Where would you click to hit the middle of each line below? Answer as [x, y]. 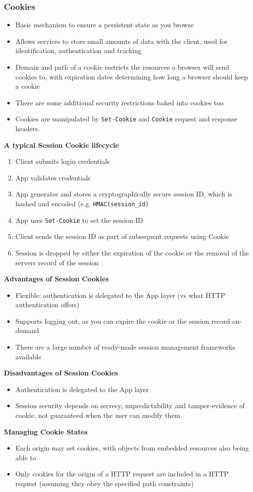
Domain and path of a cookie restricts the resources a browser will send [122, 67]
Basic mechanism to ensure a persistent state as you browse [105, 25]
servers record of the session [57, 262]
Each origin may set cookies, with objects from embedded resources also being [132, 448]
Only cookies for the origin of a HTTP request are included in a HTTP [122, 474]
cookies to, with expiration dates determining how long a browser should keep [132, 76]
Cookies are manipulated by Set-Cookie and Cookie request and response [126, 119]
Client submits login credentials [62, 161]
